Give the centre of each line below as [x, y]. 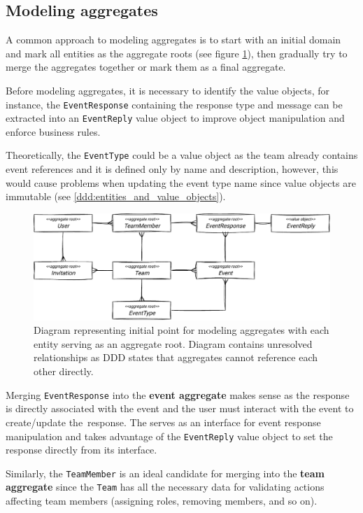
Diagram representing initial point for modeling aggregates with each [181, 330]
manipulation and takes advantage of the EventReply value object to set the [169, 436]
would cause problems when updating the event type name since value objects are [181, 182]
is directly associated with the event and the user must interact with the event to [180, 408]
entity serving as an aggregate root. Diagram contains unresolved [173, 343]
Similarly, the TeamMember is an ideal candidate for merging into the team [165, 473]
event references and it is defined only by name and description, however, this [172, 169]
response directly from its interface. [81, 450]
